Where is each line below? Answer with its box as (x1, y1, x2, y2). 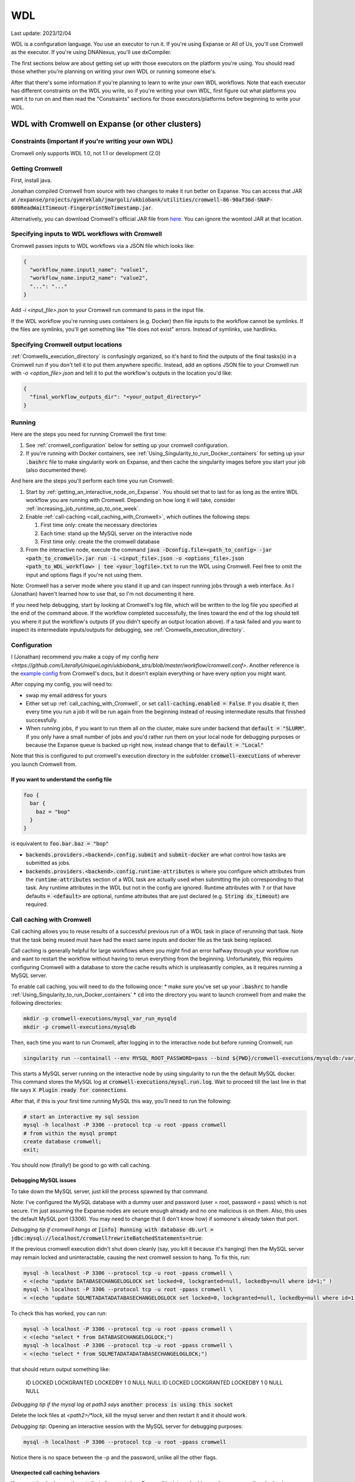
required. (25, 901, 49, 908)
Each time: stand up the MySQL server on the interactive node (40, 529, 192, 536)
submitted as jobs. (25, 860, 71, 867)
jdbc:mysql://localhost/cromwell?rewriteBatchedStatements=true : (11, 1234, 204, 1241)
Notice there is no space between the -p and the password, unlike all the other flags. (11, 1454, 218, 1461)
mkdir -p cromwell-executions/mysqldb (23, 1023, 136, 1030)
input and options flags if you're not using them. (25, 571, 143, 578)
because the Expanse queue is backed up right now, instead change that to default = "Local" (25, 742, 264, 749)
